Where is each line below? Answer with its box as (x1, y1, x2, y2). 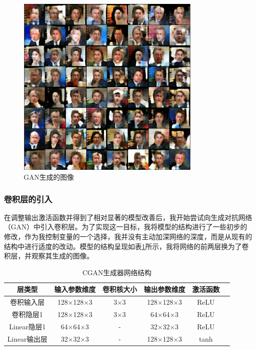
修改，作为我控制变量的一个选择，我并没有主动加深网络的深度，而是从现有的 (4, 231, 252, 242)
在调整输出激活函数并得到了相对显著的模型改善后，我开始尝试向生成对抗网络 (4, 212, 252, 222)
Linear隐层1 (9, 321, 46, 331)
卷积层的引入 (4, 192, 53, 205)
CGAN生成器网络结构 (82, 267, 152, 277)
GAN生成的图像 (24, 172, 74, 182)
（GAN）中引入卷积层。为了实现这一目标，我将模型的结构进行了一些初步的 (4, 222, 247, 232)
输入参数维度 (54, 284, 96, 294)
